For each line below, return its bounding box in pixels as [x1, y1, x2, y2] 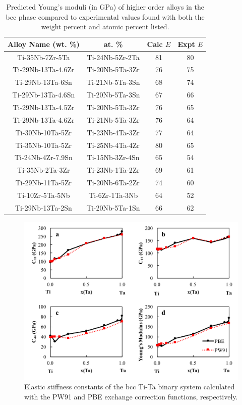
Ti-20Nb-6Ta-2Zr [87, 177, 140, 188]
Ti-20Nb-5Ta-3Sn [86, 89, 140, 100]
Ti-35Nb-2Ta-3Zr [17, 165, 70, 175]
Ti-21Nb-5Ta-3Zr [87, 114, 140, 125]
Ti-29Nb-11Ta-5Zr [15, 177, 72, 188]
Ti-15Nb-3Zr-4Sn [87, 152, 140, 163]
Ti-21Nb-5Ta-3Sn [86, 77, 140, 87]
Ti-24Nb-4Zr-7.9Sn [15, 152, 73, 163]
